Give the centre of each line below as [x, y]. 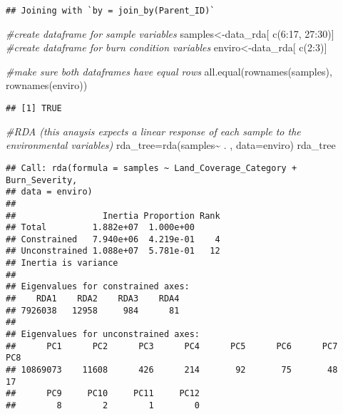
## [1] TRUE [34, 109]
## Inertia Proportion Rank [113, 216]
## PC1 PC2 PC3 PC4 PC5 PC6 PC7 [172, 346]
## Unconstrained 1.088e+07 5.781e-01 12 [113, 251]
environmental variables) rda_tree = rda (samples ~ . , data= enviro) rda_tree [171, 145]
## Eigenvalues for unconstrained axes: [103, 335]
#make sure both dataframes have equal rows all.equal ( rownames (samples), [169, 71]
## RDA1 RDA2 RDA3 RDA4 [93, 299]
